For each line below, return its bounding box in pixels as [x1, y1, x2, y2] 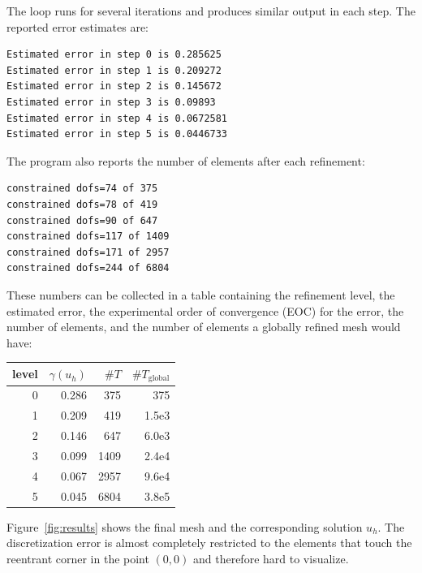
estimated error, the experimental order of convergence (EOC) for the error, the [6, 302, 404, 319]
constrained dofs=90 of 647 [6, 214, 158, 226]
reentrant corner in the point [6, 549, 149, 567]
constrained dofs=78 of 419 [6, 198, 158, 210]
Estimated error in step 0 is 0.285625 [6, 49, 222, 61]
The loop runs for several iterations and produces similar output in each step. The [6, 2, 416, 19]
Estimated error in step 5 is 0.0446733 [6, 128, 228, 140]
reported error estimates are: [6, 18, 149, 35]
